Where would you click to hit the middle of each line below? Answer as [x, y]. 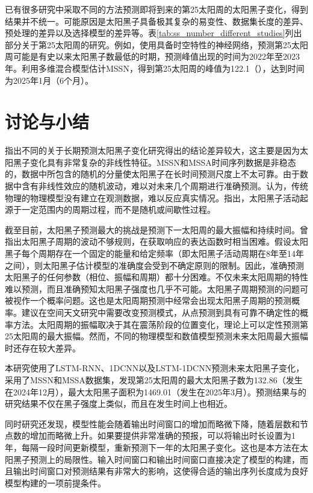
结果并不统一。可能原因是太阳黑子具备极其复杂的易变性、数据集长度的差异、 [156, 21]
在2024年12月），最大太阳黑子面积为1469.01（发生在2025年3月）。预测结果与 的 [156, 391]
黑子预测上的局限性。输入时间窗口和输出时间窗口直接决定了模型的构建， [156, 459]
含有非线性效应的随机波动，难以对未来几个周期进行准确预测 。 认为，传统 [165, 186]
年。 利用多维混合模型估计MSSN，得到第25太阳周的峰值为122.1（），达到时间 [155, 68]
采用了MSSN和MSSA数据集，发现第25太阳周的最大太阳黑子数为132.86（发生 [154, 379]
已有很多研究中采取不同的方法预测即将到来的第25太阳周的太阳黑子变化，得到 [156, 9]
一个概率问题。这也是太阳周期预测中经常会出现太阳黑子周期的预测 [160, 300]
